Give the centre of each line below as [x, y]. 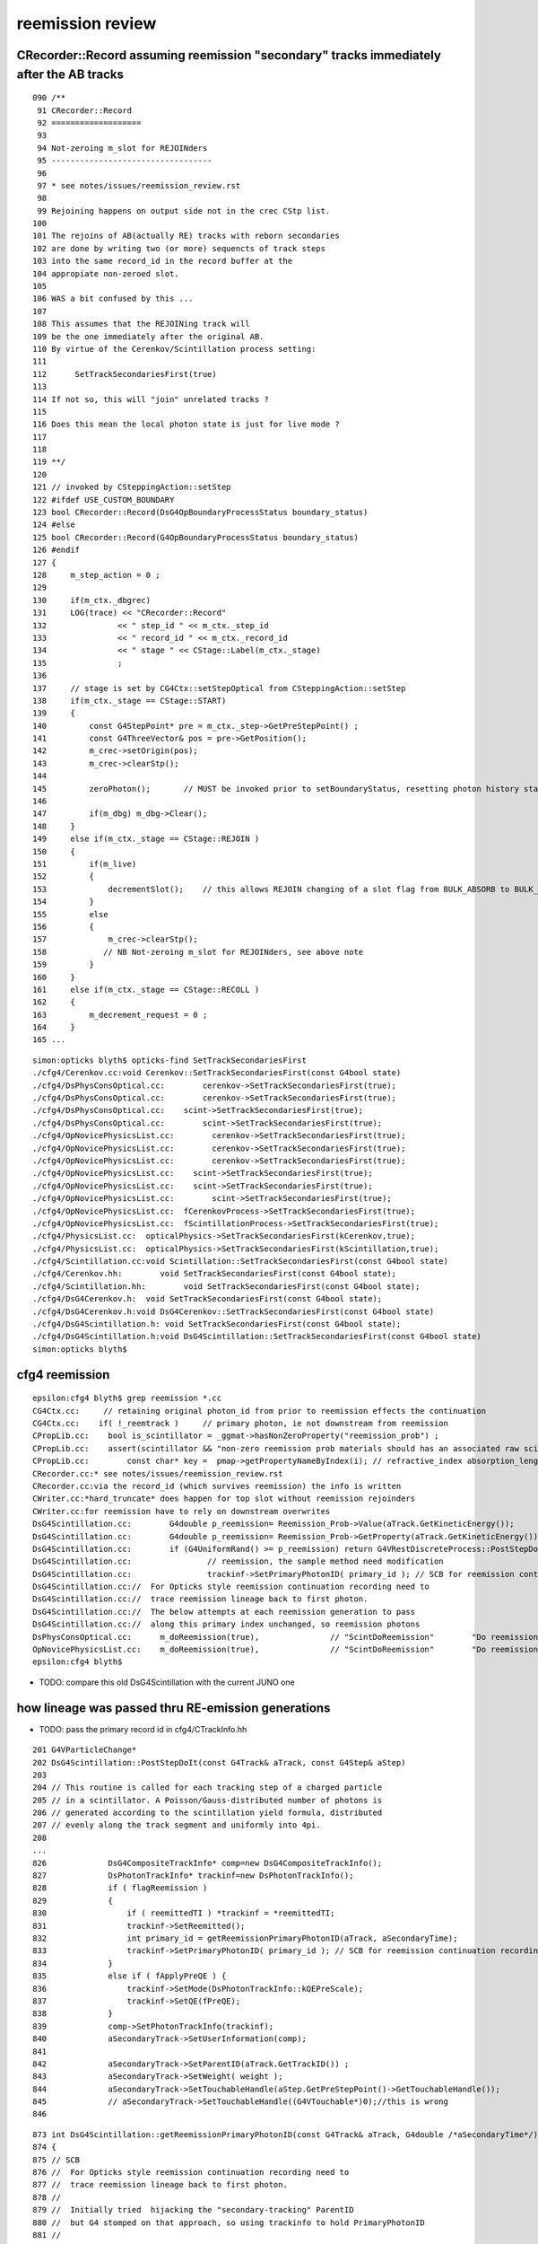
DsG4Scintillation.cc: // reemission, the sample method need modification [238, 1561]
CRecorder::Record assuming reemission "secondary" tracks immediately [229, 55]
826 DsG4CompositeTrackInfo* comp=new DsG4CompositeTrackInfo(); [208, 1863]
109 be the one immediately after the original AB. [148, 336]
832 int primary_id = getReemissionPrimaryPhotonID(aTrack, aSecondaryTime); [245, 1938]
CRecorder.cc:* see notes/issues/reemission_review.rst [158, 1473]
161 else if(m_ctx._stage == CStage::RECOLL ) [146, 989]
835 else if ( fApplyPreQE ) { [130, 1976]
